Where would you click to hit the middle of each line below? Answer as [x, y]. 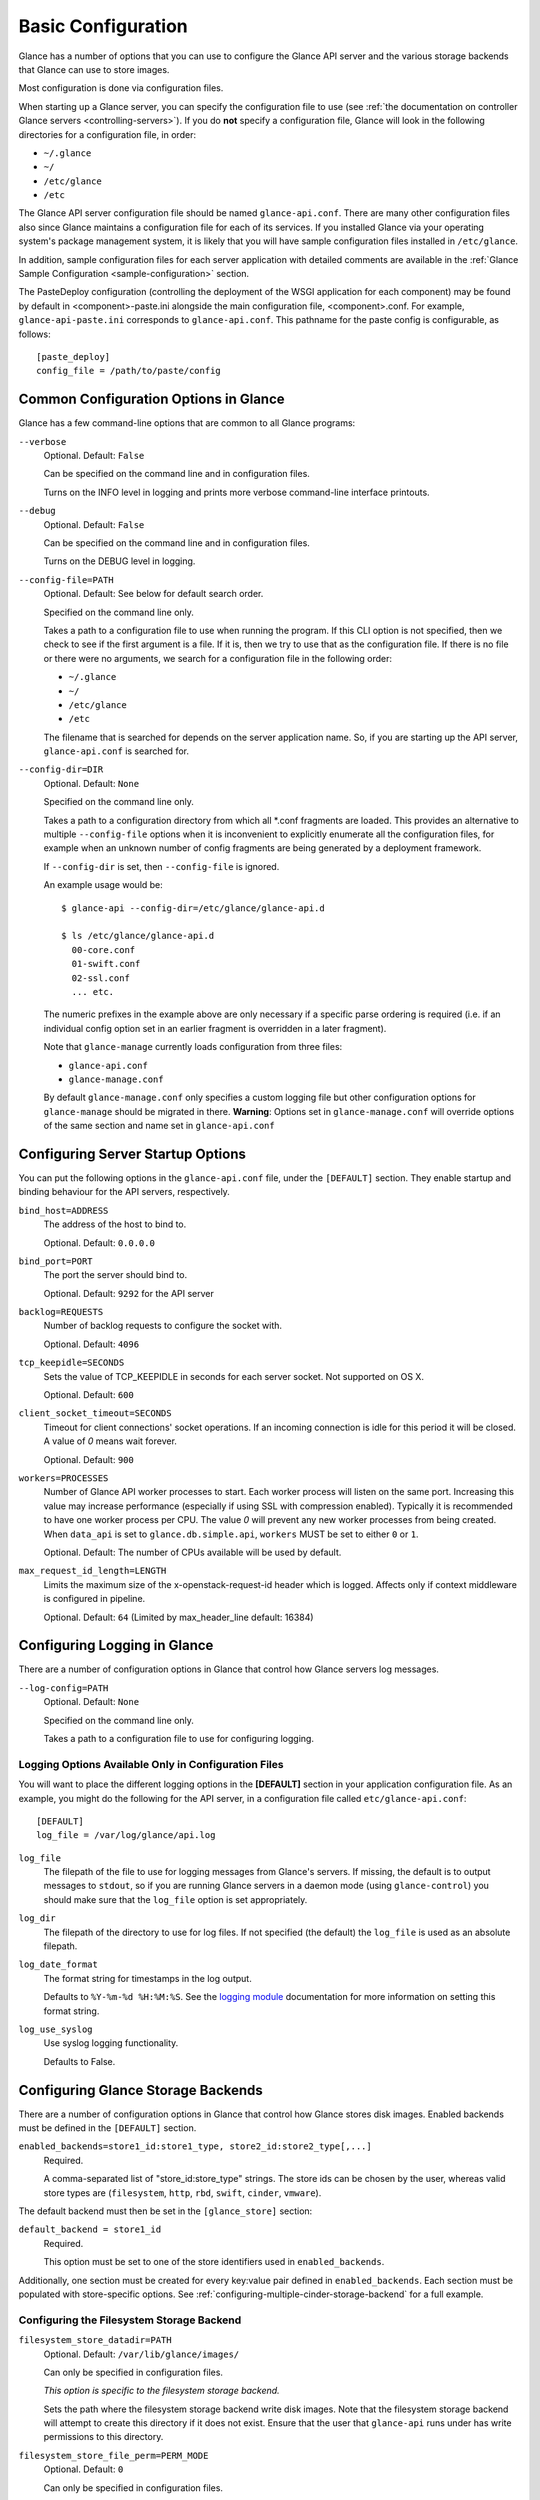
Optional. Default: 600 [88, 1395]
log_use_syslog [56, 2029]
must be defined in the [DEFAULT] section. [107, 2128]
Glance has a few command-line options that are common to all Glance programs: [187, 423]
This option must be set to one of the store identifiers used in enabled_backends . [214, 2262]
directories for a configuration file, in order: [107, 134]
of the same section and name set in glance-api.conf [159, 1126]
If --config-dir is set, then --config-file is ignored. [161, 866]
